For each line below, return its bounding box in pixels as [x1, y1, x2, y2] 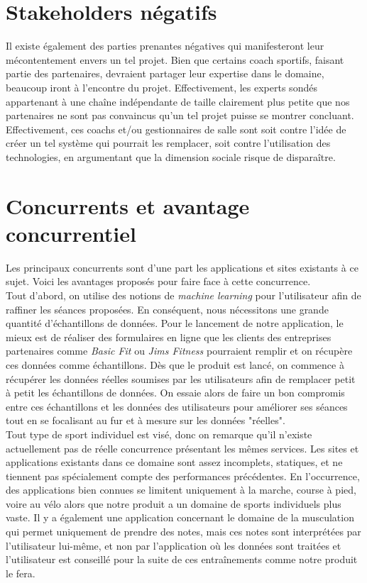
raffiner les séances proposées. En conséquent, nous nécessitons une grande [6, 301, 329, 316]
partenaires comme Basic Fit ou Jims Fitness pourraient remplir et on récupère [6, 343, 353, 358]
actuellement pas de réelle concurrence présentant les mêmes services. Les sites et [6, 440, 359, 455]
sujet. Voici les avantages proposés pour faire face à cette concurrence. [6, 274, 311, 289]
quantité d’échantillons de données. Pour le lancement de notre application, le [6, 316, 344, 331]
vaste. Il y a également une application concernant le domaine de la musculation [6, 510, 354, 525]
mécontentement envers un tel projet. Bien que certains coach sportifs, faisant [6, 52, 344, 67]
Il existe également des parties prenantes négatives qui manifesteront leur [6, 38, 324, 53]
